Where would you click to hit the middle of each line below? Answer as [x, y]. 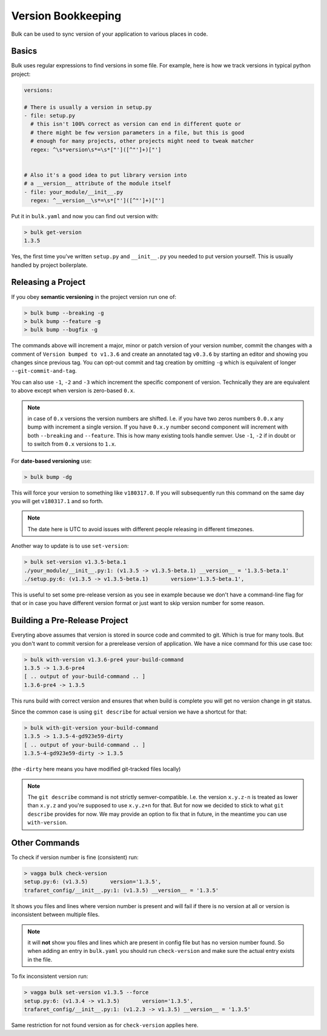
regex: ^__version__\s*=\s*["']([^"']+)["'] [97, 200]
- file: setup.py [50, 115]
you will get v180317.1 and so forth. [57, 501]
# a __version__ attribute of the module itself [97, 184]
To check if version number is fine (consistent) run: [75, 857]
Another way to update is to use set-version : [70, 546]
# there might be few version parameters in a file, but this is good [137, 132]
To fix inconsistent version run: [50, 977]
